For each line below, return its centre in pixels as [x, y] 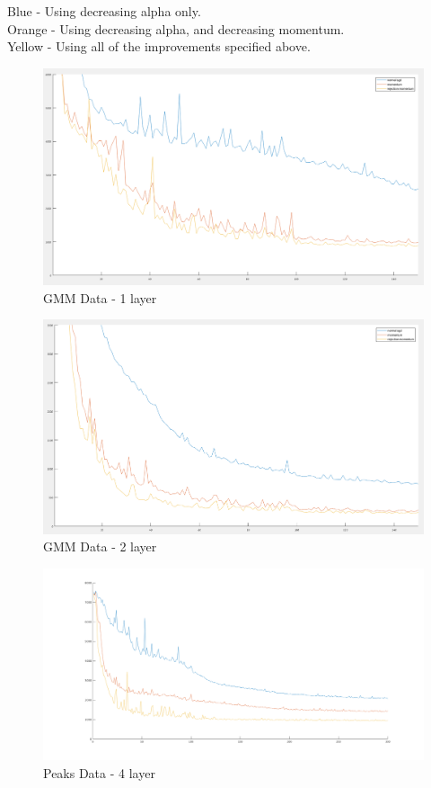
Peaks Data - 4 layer [99, 772]
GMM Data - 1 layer [100, 297]
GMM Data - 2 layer [100, 546]
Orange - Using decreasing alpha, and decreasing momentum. [176, 28]
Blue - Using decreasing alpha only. [104, 11]
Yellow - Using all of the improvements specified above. [159, 46]
